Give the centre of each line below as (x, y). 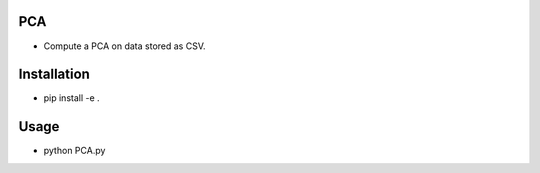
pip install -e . (71, 98)
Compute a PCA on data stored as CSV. (124, 46)
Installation (54, 74)
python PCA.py (74, 151)
